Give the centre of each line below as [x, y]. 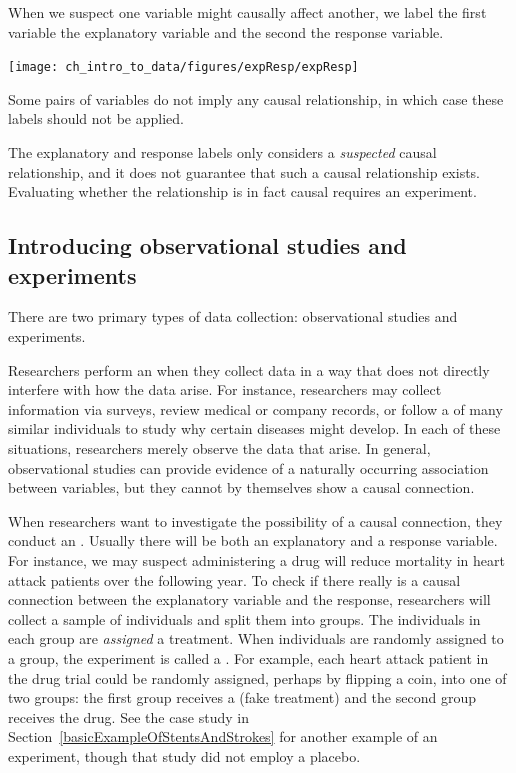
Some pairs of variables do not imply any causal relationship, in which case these [256, 98]
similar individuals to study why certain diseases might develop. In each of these [254, 428]
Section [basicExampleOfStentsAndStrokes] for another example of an [223, 736]
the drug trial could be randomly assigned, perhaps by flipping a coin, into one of [257, 677]
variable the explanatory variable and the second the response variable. [226, 31]
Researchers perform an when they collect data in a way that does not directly [249, 369]
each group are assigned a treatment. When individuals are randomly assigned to [256, 638]
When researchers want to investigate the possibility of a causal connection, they [255, 520]
